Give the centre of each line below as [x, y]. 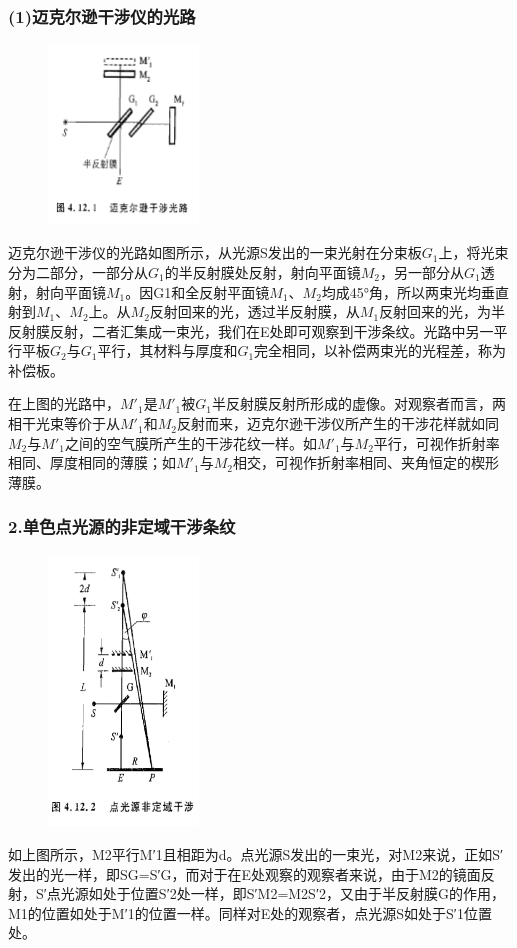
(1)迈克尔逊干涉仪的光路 [102, 15]
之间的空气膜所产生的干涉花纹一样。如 [190, 442]
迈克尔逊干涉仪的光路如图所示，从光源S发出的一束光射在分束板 [215, 252]
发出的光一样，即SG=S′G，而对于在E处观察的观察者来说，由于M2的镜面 [244, 873]
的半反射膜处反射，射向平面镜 [262, 271]
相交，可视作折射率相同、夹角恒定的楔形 [365, 462]
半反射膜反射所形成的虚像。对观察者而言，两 [358, 403]
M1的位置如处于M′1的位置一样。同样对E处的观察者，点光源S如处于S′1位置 [250, 912]
